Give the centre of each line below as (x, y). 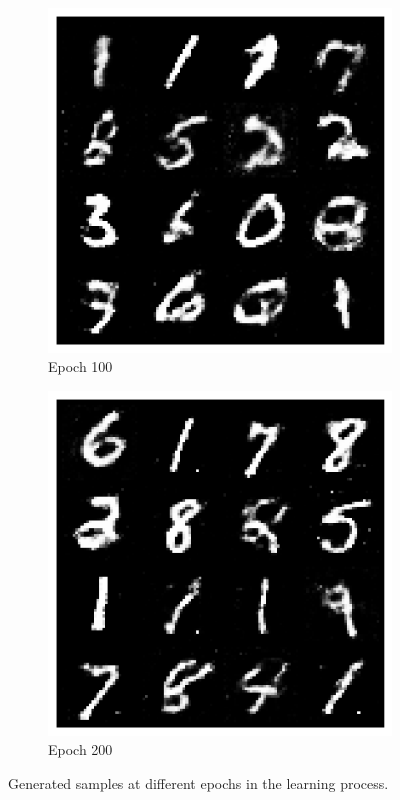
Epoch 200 (80, 749)
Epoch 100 (80, 366)
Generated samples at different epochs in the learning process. (198, 783)
